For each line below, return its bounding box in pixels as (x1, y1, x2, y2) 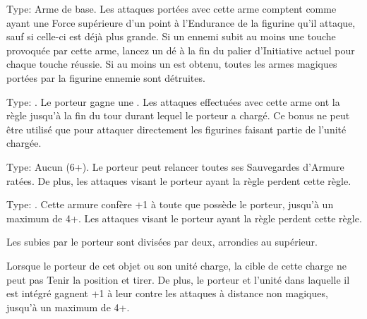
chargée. (6, 136, 42, 150)
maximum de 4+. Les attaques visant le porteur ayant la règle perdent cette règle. (6, 210, 362, 225)
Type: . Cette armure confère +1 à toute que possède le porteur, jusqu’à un (6, 197, 334, 212)
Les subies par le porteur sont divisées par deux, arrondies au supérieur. (6, 234, 318, 249)
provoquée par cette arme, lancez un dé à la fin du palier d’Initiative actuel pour (6, 42, 355, 57)
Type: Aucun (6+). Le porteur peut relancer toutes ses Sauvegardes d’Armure (6, 159, 344, 174)
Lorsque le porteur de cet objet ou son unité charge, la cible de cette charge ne (6, 258, 347, 272)
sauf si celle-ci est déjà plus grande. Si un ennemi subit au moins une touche (6, 29, 336, 44)
